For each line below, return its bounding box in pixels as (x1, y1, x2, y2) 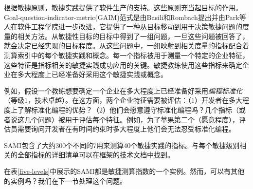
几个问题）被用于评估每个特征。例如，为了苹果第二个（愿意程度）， (24, 114, 239, 124)
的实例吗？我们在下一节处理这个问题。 (4, 175, 126, 186)
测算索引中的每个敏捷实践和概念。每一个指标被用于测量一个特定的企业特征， (4, 50, 249, 60)
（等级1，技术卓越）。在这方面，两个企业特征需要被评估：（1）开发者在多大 (4, 95, 242, 105)
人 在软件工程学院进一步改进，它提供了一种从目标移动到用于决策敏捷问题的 (4, 21, 242, 32)
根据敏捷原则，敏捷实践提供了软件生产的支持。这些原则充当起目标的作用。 (4, 2, 242, 12)
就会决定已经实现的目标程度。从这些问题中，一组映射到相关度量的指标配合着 (4, 40, 249, 51)
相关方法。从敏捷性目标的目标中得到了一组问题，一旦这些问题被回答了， (17, 31, 249, 41)
